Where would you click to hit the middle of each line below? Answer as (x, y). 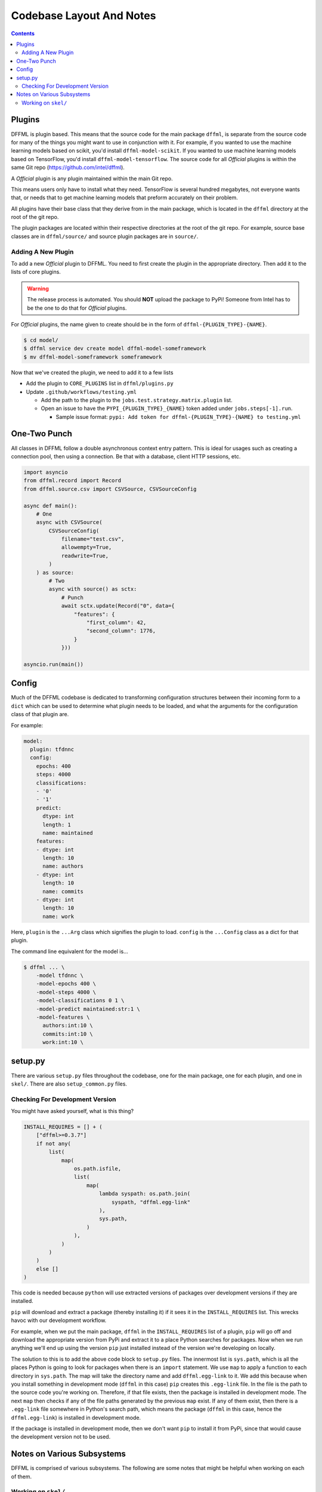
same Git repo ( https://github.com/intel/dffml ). (68, 168)
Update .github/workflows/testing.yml (81, 392)
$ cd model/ (41, 340)
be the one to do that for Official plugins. (77, 308)
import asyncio (46, 472)
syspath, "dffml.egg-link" (151, 1202)
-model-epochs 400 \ (66, 984)
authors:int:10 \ (68, 1026)
